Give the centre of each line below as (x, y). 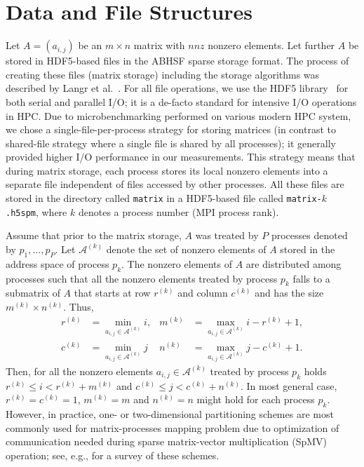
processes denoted (309, 235)
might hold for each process (256, 399)
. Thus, (79, 306)
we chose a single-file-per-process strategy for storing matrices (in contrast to (171, 129)
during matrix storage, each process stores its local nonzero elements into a (167, 170)
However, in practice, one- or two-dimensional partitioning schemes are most (170, 414)
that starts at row (112, 293)
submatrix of (33, 293)
